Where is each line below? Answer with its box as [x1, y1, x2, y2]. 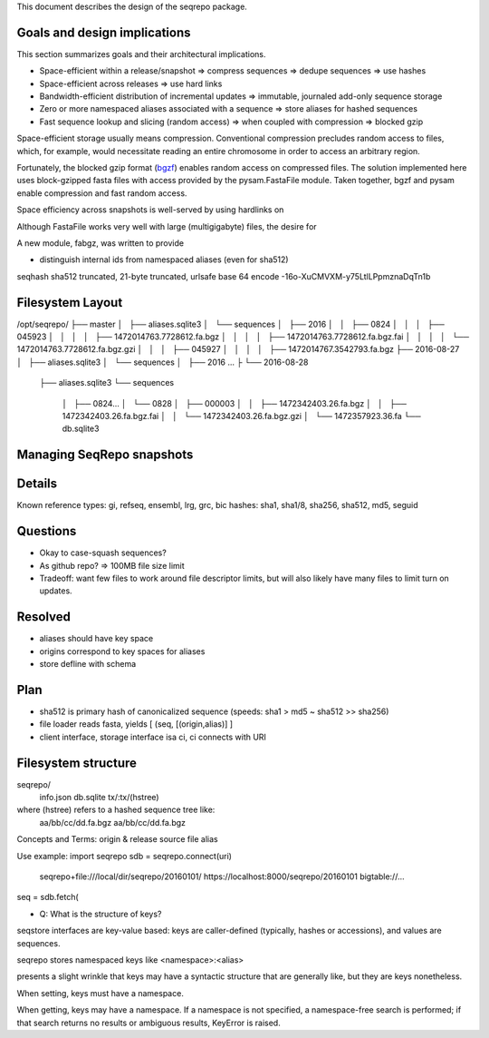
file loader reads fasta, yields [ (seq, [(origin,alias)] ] [39, 719, 234, 730]
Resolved [16, 609, 72, 625]
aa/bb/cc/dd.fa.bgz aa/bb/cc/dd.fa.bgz [39, 817, 186, 827]
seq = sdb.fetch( [16, 892, 79, 903]
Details [16, 476, 58, 492]
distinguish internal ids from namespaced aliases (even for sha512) [39, 254, 289, 265]
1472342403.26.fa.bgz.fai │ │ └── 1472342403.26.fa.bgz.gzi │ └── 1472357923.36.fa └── [62, 411, 421, 422]
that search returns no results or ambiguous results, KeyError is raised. [16, 1017, 281, 1028]
